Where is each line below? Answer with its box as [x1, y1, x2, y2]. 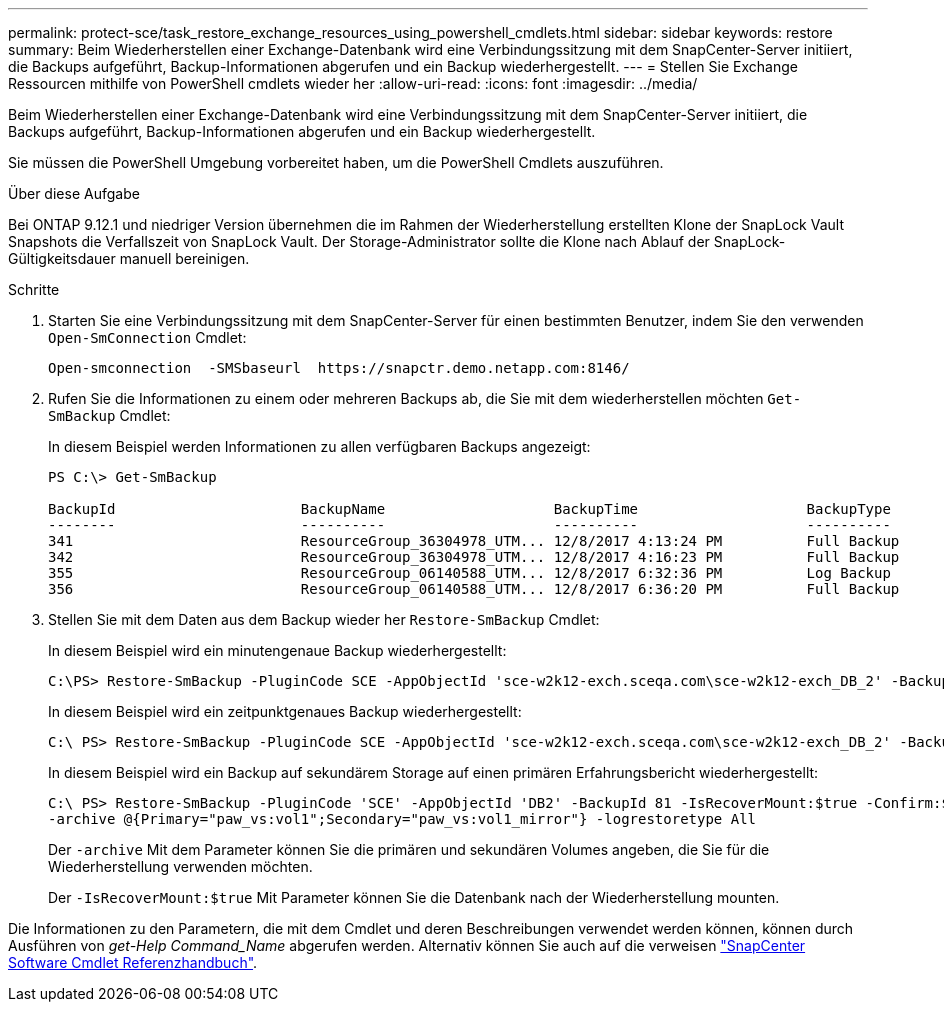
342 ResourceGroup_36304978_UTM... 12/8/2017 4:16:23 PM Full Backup [48, 549, 900, 565]
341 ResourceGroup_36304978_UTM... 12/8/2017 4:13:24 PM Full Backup [48, 533, 900, 549]
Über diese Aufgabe [8, 185, 140, 202]
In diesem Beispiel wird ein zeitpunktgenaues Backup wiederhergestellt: [48, 703, 522, 720]
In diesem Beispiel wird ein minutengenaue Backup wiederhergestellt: [48, 642, 507, 659]
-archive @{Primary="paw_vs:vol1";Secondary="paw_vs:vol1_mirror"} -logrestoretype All [48, 811, 757, 827]
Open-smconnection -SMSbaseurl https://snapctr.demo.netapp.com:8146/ [48, 360, 630, 376]
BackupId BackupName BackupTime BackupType [48, 501, 891, 517]
